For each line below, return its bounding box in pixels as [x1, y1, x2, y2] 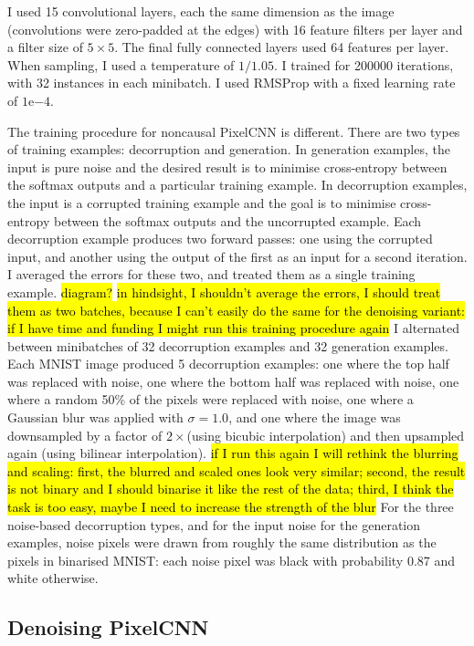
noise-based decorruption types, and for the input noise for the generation [7, 515, 421, 534]
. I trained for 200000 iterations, [273, 55, 454, 74]
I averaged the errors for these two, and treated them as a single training [7, 265, 416, 284]
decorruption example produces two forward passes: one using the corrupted [7, 229, 433, 248]
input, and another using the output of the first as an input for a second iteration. [7, 246, 468, 266]
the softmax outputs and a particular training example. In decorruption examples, [7, 175, 468, 194]
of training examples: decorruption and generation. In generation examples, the [7, 140, 450, 159]
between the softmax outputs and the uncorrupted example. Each [53, 211, 422, 230]
